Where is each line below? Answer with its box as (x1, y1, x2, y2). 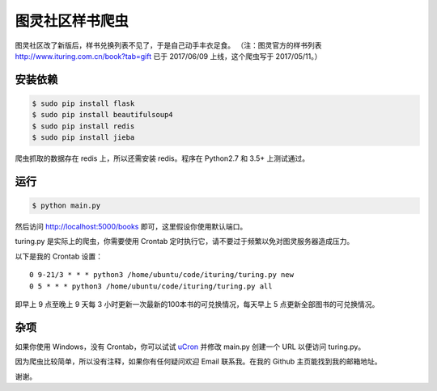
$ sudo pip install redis (32, 121, 135, 131)
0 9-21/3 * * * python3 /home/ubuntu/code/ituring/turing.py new (29, 271, 295, 280)
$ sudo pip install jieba (32, 133, 135, 142)
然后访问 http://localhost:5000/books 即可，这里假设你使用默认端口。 (15, 222, 248, 232)
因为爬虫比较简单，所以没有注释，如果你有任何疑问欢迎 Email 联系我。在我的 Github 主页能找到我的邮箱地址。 (15, 356, 382, 367)
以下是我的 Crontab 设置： (15, 251, 103, 261)
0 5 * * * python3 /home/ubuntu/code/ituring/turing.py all (29, 281, 273, 291)
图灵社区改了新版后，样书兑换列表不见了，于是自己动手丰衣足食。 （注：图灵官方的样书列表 (15, 40, 322, 50)
